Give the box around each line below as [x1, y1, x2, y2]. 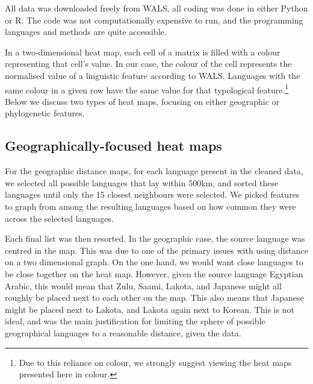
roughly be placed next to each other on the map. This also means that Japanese [5, 291, 304, 304]
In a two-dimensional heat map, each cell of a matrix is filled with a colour [5, 45, 280, 58]
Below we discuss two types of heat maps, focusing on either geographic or [5, 95, 280, 107]
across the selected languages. [5, 212, 114, 224]
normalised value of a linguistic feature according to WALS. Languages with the [5, 69, 300, 81]
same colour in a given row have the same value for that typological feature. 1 [5, 81, 289, 96]
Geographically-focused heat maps [5, 136, 222, 155]
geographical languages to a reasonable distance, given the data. [5, 326, 241, 339]
